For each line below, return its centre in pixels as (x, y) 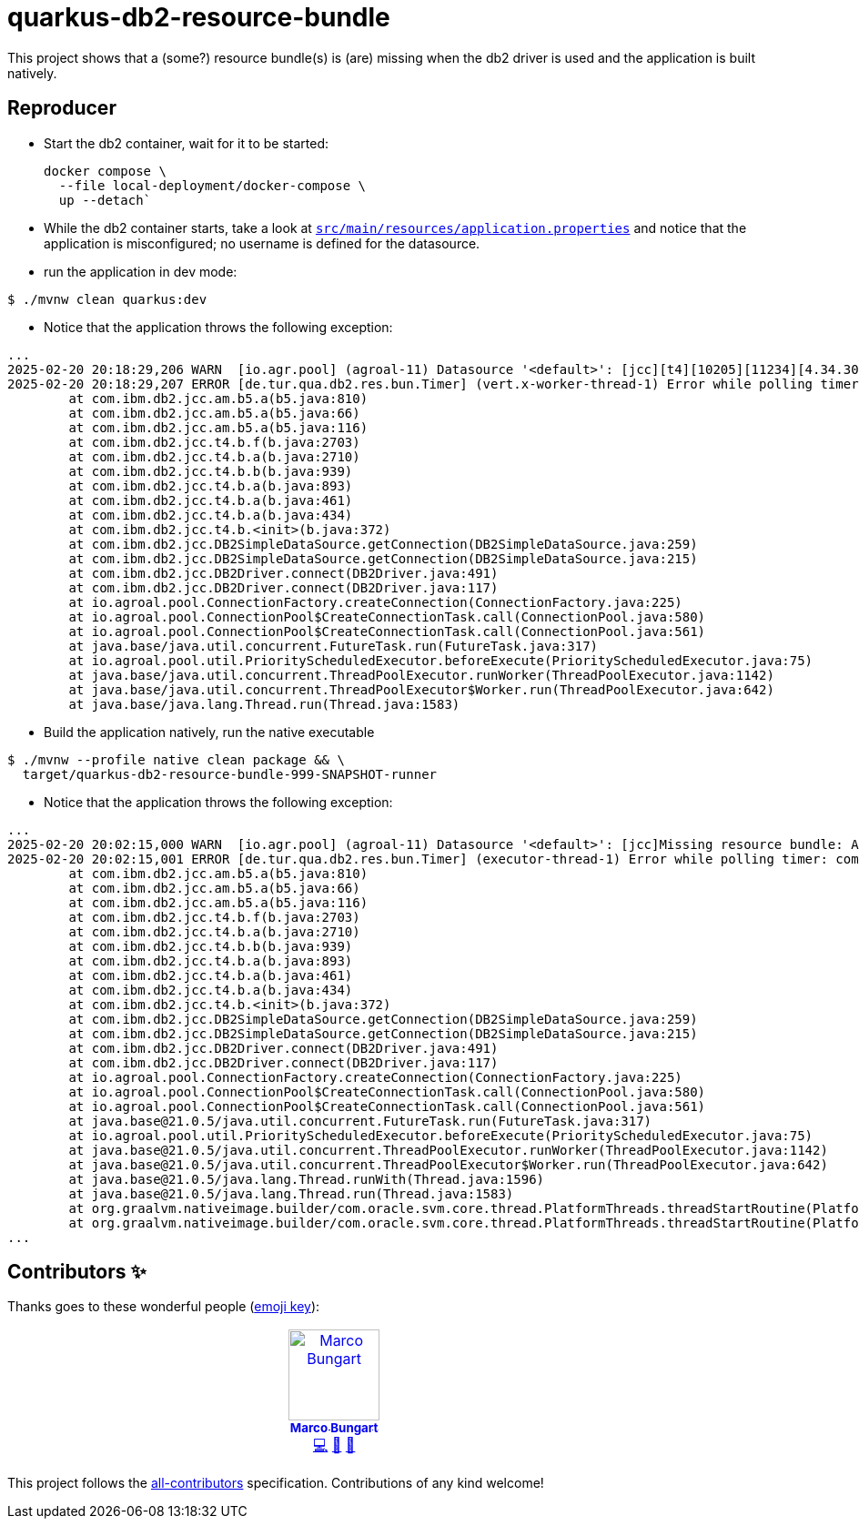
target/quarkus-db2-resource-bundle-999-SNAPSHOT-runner (230, 774)
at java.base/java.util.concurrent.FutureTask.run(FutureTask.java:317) (333, 646)
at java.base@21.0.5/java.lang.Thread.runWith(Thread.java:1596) (307, 1179)
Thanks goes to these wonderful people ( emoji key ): (164, 1307)
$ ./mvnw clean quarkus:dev (107, 299)
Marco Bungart (334, 1428)
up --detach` (105, 200)
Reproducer (62, 108)
